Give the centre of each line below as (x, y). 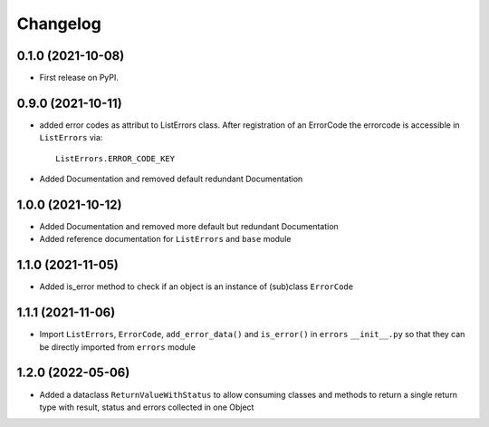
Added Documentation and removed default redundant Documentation (171, 179)
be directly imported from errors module (118, 347)
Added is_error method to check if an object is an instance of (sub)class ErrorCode (196, 286)
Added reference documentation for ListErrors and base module (165, 239)
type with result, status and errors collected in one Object (147, 407)
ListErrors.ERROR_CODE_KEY (115, 158)
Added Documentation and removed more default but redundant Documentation (189, 227)
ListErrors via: (71, 138)
